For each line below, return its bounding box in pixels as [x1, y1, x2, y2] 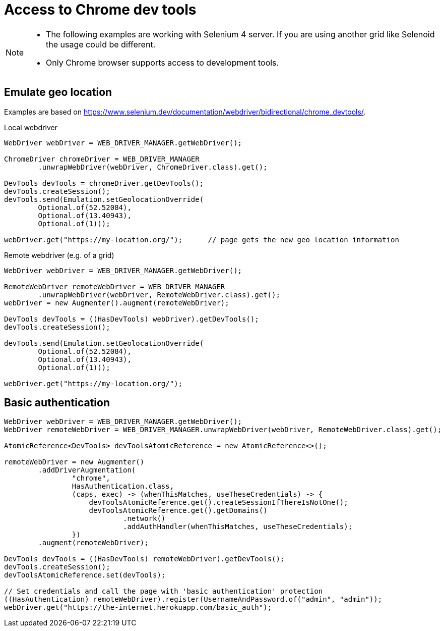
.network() [123, 514, 166, 523]
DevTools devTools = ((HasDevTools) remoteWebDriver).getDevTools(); [4, 555, 285, 563]
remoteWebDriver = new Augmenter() [4, 458, 145, 466]
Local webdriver [4, 123, 57, 132]
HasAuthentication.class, [72, 482, 174, 491]
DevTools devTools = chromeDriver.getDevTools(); [4, 179, 204, 187]
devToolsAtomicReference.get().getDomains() [89, 506, 268, 515]
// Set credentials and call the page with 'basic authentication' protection [4, 587, 323, 596]
